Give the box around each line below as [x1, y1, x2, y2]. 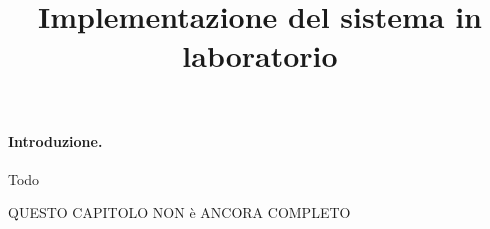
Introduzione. [8, 130, 103, 151]
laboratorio [182, 35, 338, 76]
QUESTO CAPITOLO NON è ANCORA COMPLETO [8, 202, 351, 223]
